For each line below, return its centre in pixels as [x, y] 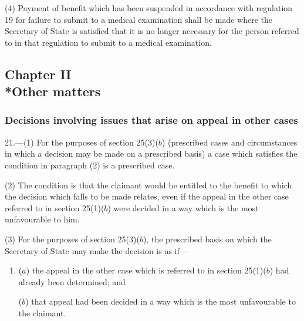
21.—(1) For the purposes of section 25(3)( [82, 142]
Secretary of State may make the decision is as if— [96, 250]
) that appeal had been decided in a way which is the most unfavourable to [161, 301]
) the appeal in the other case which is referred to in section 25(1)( [146, 270]
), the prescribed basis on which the [207, 239]
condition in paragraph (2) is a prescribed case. [90, 165]
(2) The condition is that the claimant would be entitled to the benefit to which [148, 185]
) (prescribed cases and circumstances [229, 142]
